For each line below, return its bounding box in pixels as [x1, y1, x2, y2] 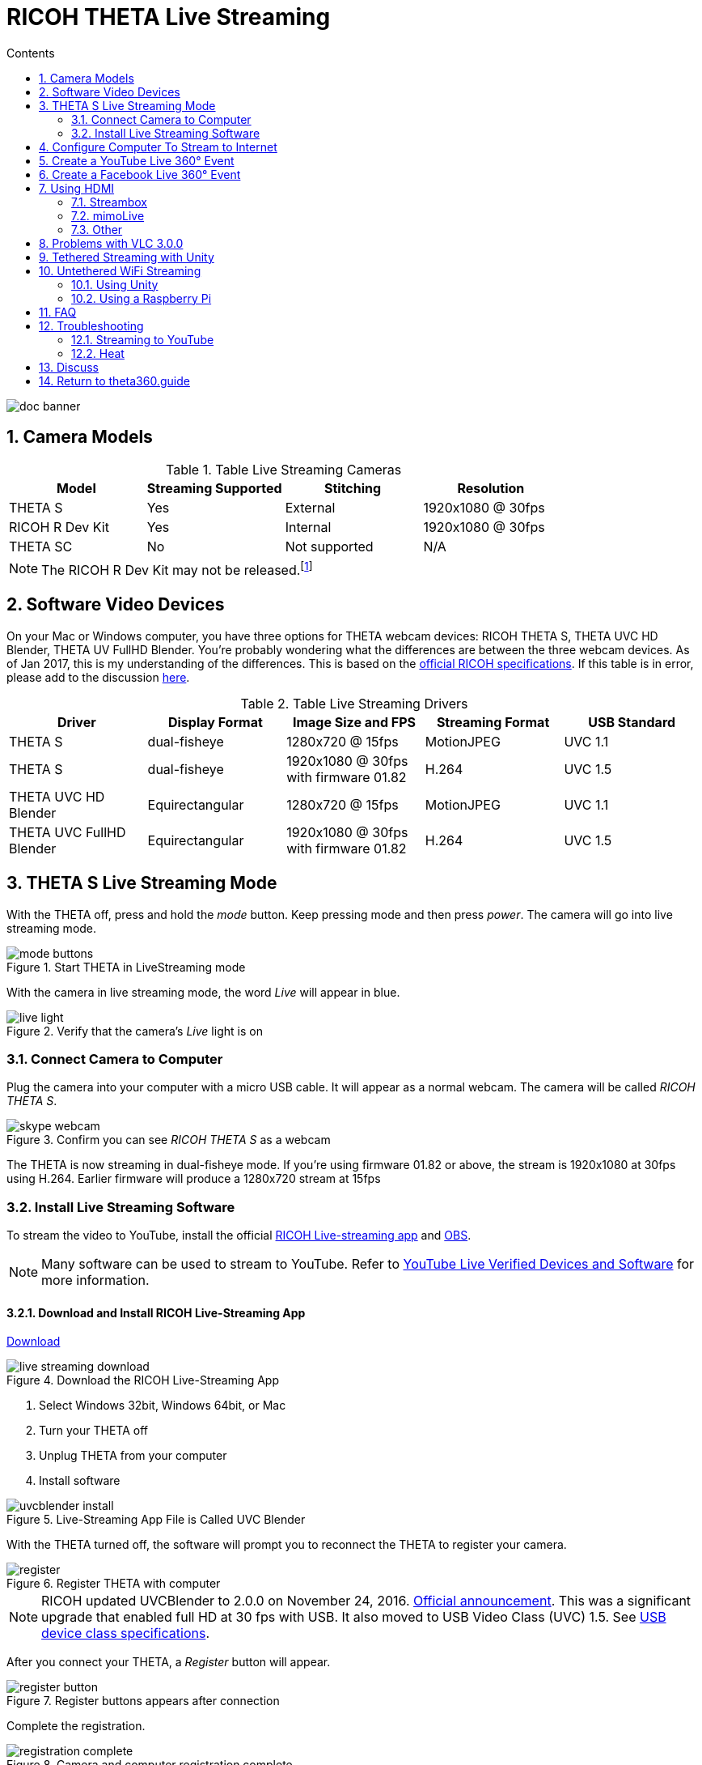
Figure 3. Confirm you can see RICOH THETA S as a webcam [6, 1133, 331, 1147]
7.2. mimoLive [71, 208, 145, 223]
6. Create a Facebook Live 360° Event [39, 167, 241, 181]
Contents [6, 45, 55, 60]
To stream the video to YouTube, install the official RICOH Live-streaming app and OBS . [6, 1228, 472, 1243]
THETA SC [9, 538, 73, 555]
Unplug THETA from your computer [39, 1448, 227, 1463]
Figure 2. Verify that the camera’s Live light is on [6, 1023, 263, 1038]
